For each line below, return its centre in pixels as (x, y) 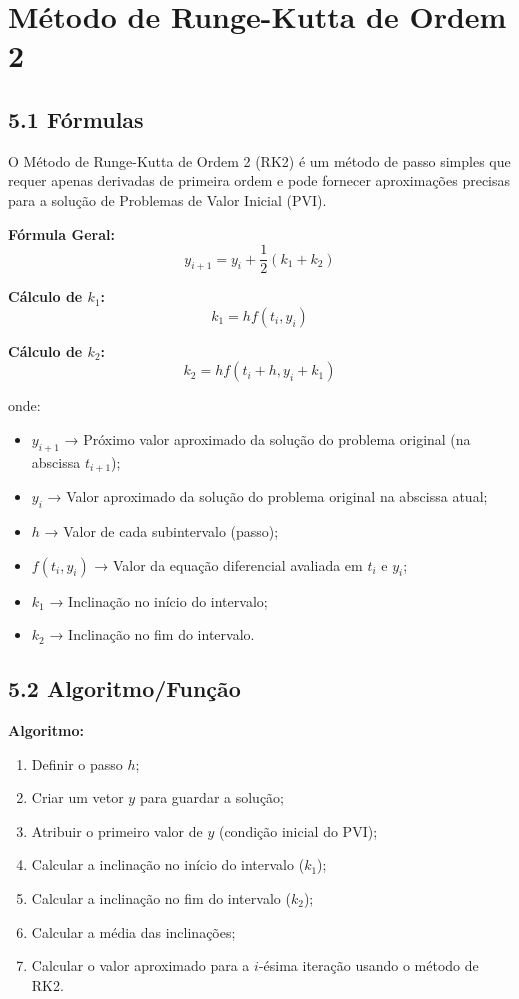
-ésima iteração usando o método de (368, 965)
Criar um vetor (77, 797)
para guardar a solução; (211, 797)
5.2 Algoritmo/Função (124, 688)
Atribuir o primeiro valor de (117, 830)
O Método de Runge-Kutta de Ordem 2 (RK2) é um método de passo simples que (259, 160)
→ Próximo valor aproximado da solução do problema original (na (267, 438)
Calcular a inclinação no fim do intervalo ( (161, 897)
